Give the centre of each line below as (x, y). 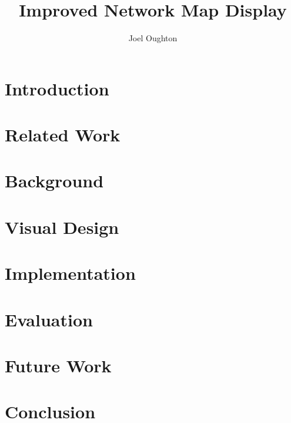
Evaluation (49, 319)
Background (54, 181)
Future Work (58, 365)
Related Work (63, 135)
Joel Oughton (153, 38)
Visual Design (62, 227)
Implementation (70, 273)
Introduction (57, 88)
